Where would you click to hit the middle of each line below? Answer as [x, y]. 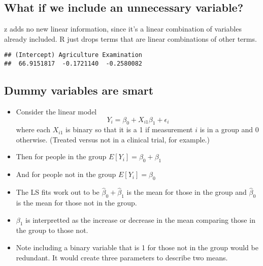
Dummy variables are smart [79, 90]
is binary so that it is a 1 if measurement [129, 129]
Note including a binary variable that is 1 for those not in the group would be [137, 247]
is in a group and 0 [229, 129]
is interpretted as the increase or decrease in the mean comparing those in [140, 219]
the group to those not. [52, 230]
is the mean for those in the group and [187, 192]
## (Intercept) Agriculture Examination [73, 55]
